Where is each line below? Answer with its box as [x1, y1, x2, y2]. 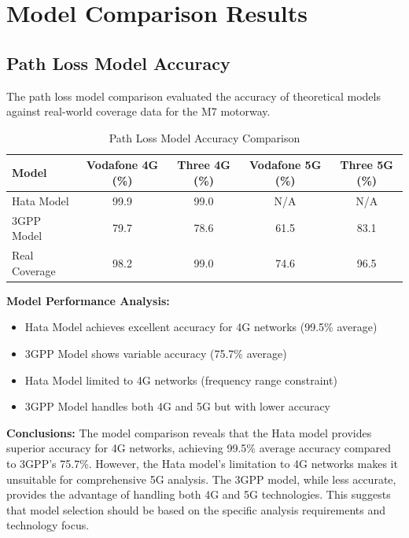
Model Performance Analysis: [6, 292, 170, 308]
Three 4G [177, 157, 230, 173]
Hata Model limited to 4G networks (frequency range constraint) [24, 371, 337, 388]
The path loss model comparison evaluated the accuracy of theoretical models [6, 87, 381, 104]
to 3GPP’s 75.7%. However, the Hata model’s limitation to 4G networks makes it [6, 455, 398, 471]
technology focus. [6, 517, 90, 533]
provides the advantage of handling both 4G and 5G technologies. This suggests [6, 486, 391, 503]
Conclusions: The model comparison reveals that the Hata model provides [6, 424, 372, 440]
